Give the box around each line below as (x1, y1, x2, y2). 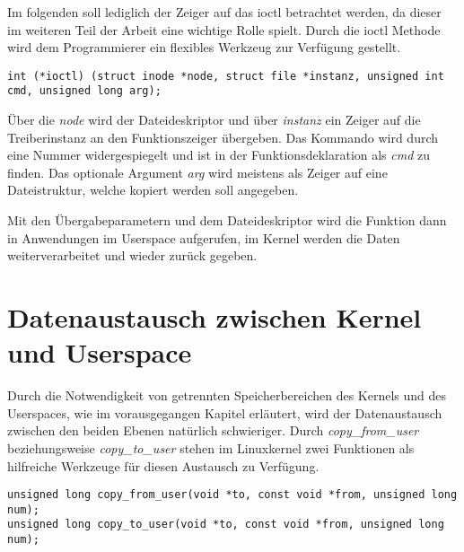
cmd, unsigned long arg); (7, 84, 162, 98)
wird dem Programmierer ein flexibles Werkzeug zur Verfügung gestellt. (7, 38, 401, 57)
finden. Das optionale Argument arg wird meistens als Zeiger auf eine (7, 162, 388, 181)
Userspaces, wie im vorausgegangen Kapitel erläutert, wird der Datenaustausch (7, 403, 442, 422)
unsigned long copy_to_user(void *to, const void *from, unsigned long (7, 518, 444, 531)
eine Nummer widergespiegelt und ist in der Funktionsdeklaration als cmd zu (7, 145, 431, 164)
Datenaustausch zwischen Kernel (7, 299, 422, 336)
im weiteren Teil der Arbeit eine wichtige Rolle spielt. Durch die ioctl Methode (7, 20, 441, 39)
